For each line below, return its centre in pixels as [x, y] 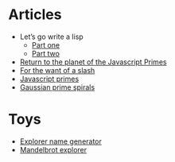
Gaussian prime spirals [57, 87]
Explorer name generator [60, 141]
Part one [46, 44]
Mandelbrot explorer [53, 149]
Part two [45, 53]
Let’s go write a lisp [51, 37]
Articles [35, 15]
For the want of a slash [57, 70]
